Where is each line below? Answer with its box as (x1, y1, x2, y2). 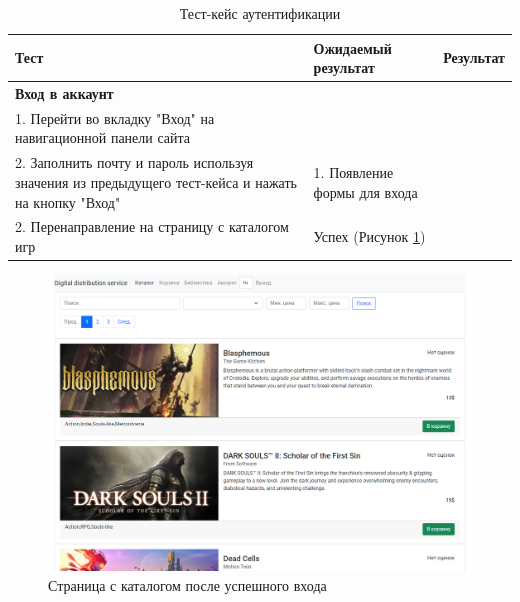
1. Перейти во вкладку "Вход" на (15, 107, 215, 128)
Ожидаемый (313, 37, 392, 58)
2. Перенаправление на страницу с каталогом (15, 216, 289, 237)
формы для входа (313, 181, 418, 202)
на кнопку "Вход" (15, 191, 121, 212)
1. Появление (313, 162, 394, 183)
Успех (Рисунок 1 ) (313, 226, 426, 247)
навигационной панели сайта (15, 127, 191, 148)
